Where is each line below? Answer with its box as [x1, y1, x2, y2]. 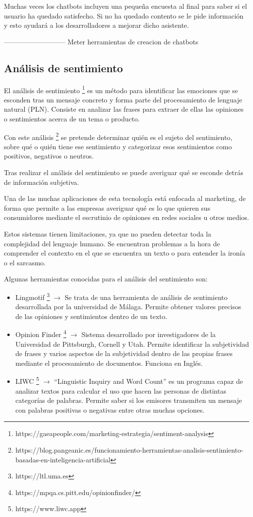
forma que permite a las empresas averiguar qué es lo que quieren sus [4, 202, 211, 213]
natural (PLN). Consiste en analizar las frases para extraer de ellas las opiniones [4, 104, 244, 114]
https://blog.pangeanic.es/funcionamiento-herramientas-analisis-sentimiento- [15, 445, 243, 455]
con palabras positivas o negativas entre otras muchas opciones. [15, 404, 205, 415]
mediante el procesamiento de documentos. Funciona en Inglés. [15, 358, 203, 368]
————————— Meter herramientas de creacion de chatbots [4, 36, 199, 46]
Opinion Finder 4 [15, 328, 67, 339]
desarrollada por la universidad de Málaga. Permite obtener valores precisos [15, 301, 241, 312]
